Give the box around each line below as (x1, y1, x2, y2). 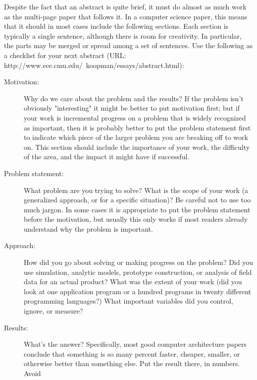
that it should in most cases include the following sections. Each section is (4, 21, 229, 31)
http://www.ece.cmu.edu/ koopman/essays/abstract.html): (4, 60, 184, 70)
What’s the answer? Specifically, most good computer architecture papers (24, 339, 247, 349)
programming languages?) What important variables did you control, (24, 296, 233, 306)
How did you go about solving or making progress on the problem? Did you (24, 257, 253, 267)
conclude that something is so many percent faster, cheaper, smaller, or (24, 348, 240, 359)
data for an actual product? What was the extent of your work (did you (24, 276, 242, 287)
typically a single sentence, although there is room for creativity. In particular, (4, 30, 242, 41)
